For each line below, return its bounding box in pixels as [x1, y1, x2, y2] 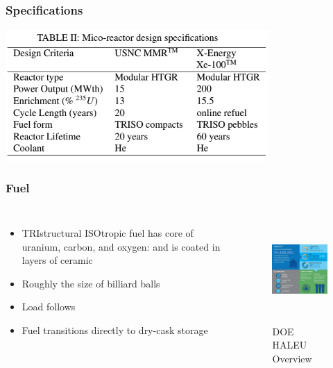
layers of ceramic [22, 253, 93, 267]
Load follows [22, 299, 76, 314]
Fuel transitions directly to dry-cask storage [22, 322, 208, 337]
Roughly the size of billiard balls [22, 276, 160, 290]
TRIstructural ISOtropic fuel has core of [22, 226, 194, 240]
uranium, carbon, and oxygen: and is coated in [22, 239, 221, 253]
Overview [272, 351, 312, 365]
